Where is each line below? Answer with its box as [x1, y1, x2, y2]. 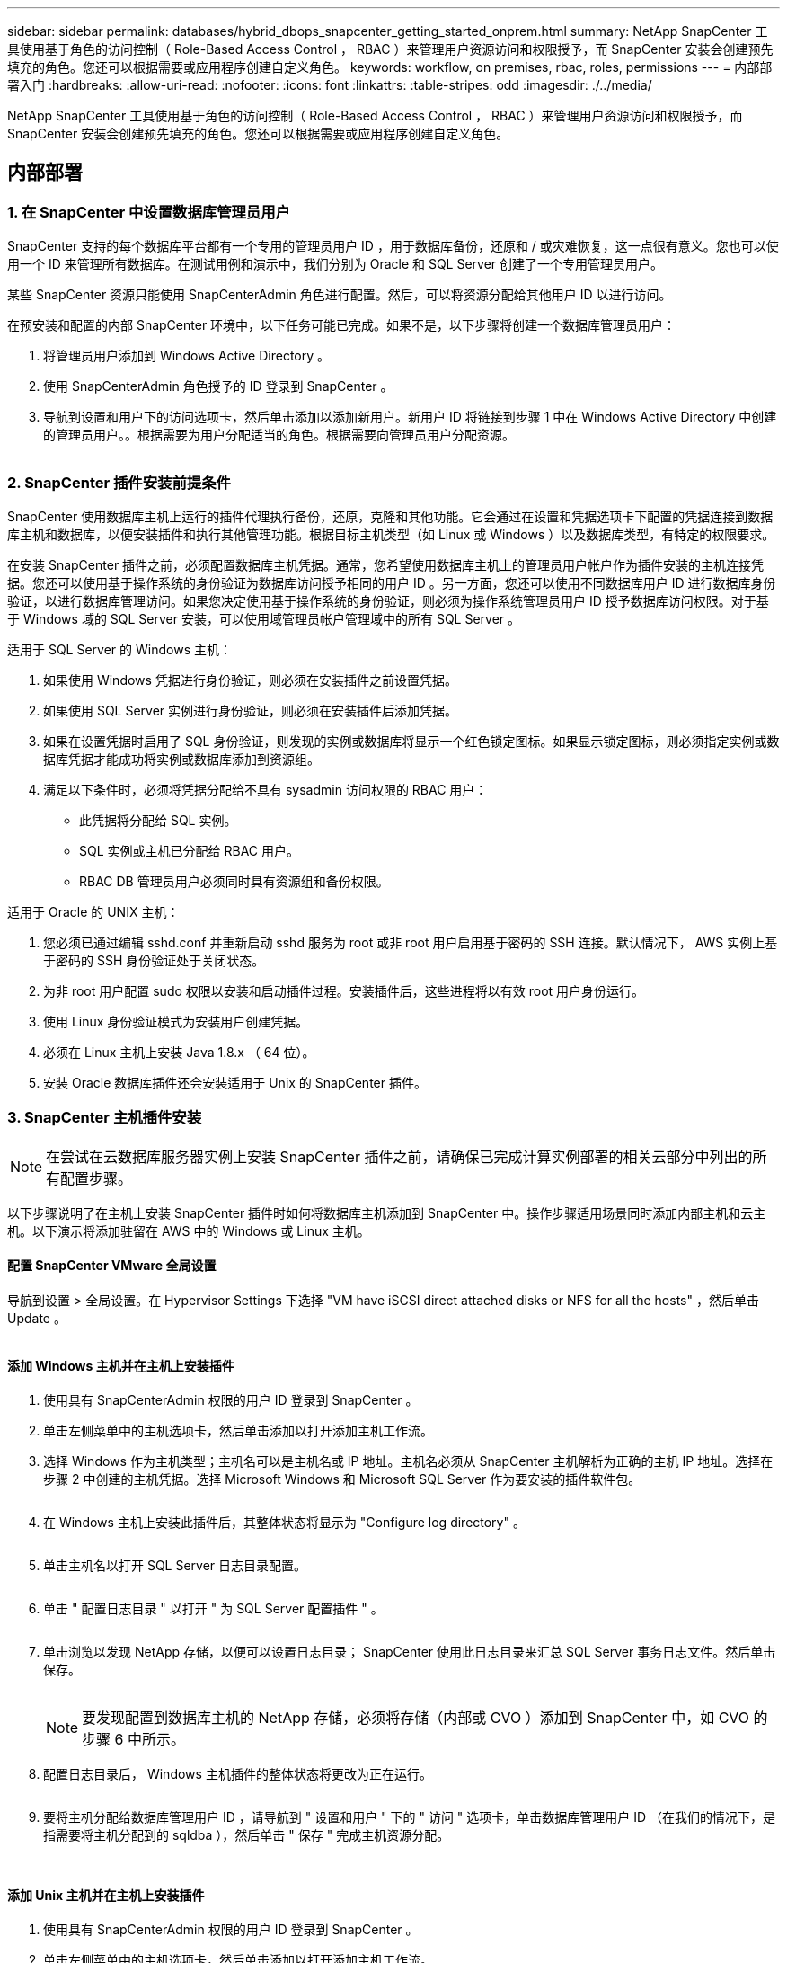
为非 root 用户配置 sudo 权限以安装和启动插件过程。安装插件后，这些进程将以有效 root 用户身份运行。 [43, 982, 645, 999]
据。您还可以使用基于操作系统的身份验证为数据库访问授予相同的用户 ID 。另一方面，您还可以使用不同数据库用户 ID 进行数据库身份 [7, 574, 776, 591]
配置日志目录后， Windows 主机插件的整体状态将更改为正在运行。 [43, 1766, 432, 1782]
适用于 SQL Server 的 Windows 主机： [7, 641, 232, 657]
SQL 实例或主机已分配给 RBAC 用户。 [79, 842, 299, 858]
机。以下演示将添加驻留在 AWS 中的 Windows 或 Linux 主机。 [7, 1222, 370, 1239]
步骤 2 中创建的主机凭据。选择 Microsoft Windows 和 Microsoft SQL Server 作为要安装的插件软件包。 [43, 1471, 641, 1488]
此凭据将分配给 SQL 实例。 [79, 812, 237, 828]
